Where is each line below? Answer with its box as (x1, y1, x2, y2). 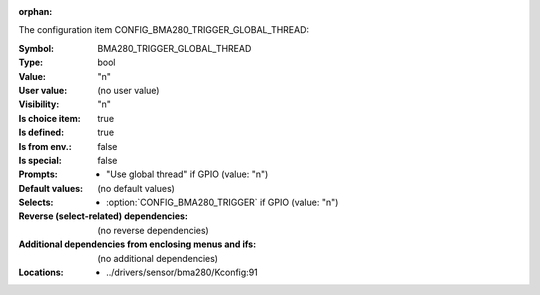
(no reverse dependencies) (97, 224, 209, 236)
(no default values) (97, 182, 175, 194)
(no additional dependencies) (97, 252, 219, 264)
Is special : (18, 154, 62, 166)
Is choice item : (18, 112, 81, 124)
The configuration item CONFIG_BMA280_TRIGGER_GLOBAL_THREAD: (18, 24, 310, 36)
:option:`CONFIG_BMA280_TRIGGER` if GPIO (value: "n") (106, 196, 339, 209)
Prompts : (18, 168, 59, 180)
